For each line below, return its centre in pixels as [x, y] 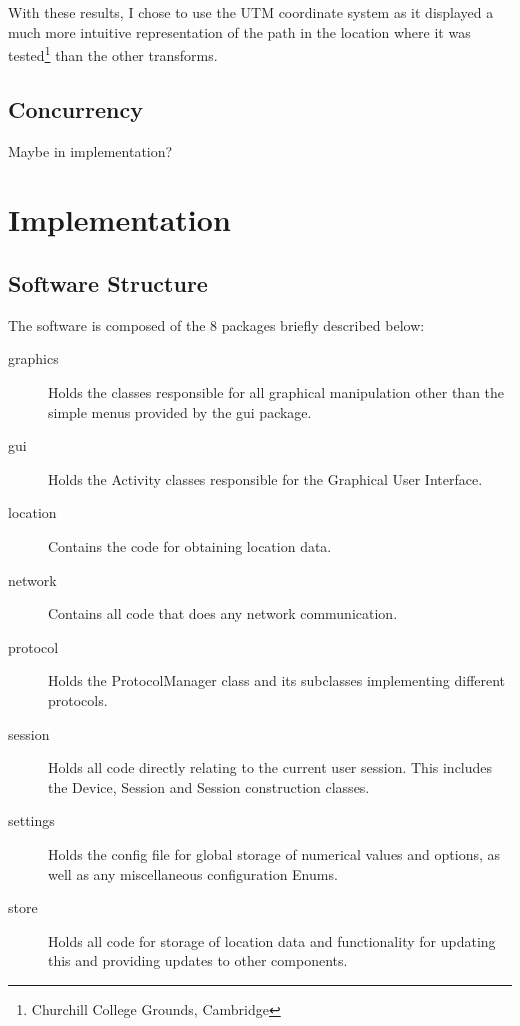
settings [31, 820]
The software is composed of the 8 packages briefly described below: [216, 324]
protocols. [78, 699]
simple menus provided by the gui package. [180, 411]
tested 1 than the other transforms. [113, 53]
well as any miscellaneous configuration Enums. [193, 873]
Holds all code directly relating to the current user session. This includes [270, 767]
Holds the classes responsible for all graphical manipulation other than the [276, 392]
